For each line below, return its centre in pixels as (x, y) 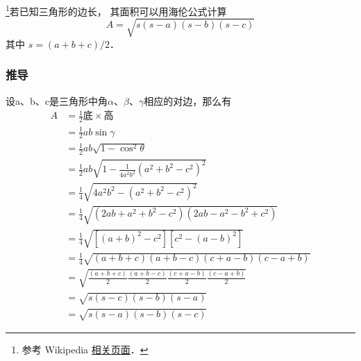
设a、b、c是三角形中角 (57, 100)
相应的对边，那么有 (188, 100)
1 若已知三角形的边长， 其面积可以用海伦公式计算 (116, 10)
